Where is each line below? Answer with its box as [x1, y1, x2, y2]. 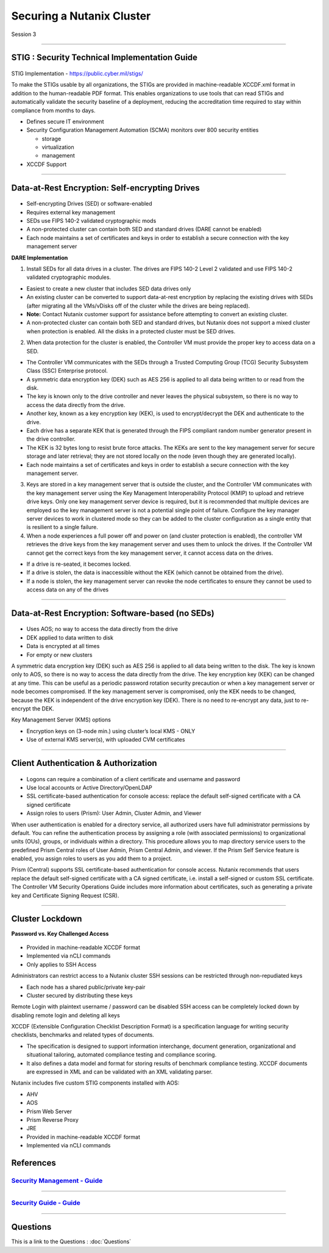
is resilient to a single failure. [26, 524, 99, 531]
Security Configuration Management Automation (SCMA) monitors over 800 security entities [26, 126, 259, 134]
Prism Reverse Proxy [26, 1116, 79, 1123]
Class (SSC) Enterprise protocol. [26, 367, 108, 375]
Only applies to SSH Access [26, 961, 97, 968]
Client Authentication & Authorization [11, 757, 158, 768]
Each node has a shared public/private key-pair [26, 983, 146, 991]
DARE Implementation [11, 254, 68, 261]
